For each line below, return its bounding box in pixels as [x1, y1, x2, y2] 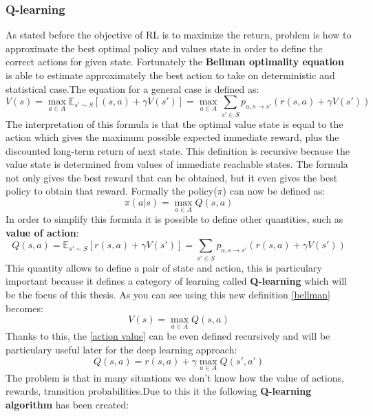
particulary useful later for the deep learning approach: [6, 342, 237, 356]
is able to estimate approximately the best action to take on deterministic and [6, 68, 335, 82]
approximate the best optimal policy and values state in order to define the [6, 41, 323, 55]
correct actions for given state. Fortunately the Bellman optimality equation [6, 54, 344, 69]
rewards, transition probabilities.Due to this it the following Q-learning [6, 384, 312, 398]
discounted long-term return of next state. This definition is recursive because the [6, 143, 350, 157]
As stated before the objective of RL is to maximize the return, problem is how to [6, 28, 352, 42]
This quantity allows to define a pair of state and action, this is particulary [6, 260, 322, 274]
